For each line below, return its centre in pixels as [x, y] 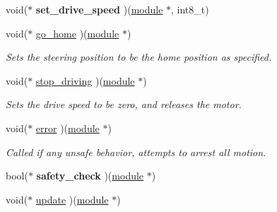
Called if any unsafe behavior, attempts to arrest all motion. [136, 152]
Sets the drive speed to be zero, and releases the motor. [124, 104]
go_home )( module [77, 33]
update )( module [72, 199]
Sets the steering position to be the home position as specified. [139, 57]
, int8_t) [190, 9]
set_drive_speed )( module [99, 9]
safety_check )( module [90, 176]
